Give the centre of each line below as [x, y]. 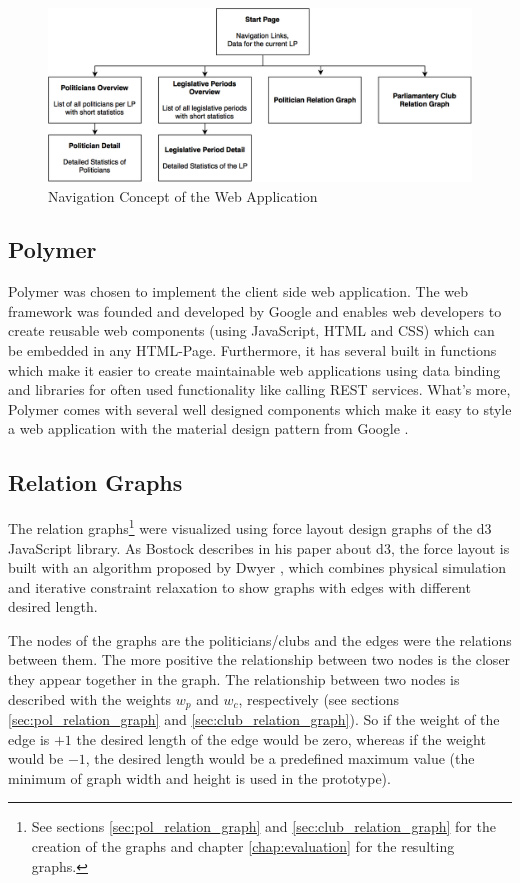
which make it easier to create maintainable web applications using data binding [254, 369]
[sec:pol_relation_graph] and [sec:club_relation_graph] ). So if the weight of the [254, 719]
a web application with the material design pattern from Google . [208, 428]
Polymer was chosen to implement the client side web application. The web [238, 291]
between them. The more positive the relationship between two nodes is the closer [259, 659]
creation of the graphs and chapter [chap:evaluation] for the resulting [243, 846]
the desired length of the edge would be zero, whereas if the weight [281, 738]
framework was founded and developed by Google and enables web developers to [255, 310]
